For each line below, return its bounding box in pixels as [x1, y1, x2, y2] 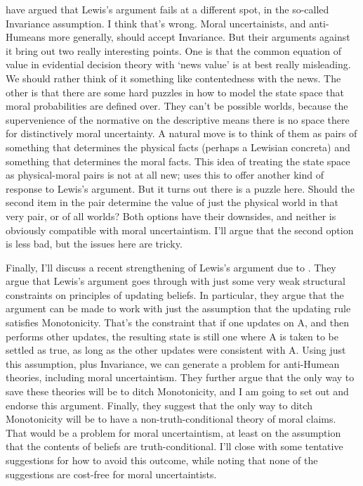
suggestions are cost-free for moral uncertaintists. [6, 466, 217, 481]
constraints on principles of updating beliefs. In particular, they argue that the [6, 287, 344, 302]
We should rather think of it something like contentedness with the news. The [6, 70, 341, 85]
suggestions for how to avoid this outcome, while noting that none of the [6, 453, 318, 467]
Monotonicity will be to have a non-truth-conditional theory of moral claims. [6, 411, 336, 426]
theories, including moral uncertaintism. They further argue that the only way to [6, 370, 355, 385]
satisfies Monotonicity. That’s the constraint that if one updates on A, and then [6, 315, 349, 330]
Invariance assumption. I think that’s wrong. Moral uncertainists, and [6, 15, 306, 30]
